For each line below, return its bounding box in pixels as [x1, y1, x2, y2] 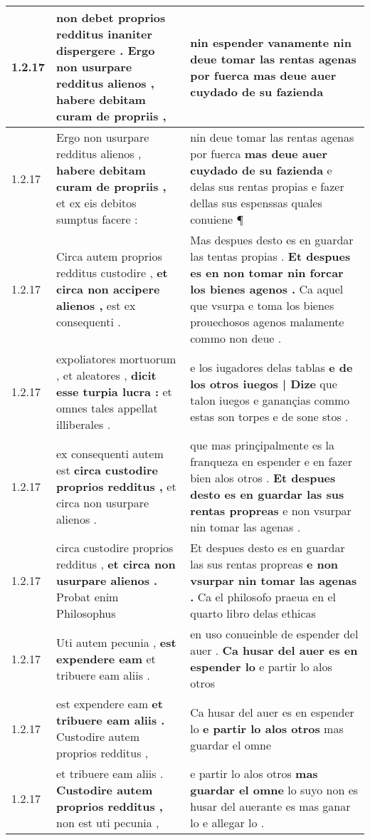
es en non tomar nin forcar [190, 264, 344, 281]
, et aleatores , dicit [56, 367, 157, 383]
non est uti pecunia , [56, 814, 159, 831]
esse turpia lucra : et [56, 383, 172, 400]
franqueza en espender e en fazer [190, 453, 352, 470]
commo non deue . [190, 330, 282, 346]
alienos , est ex [56, 297, 136, 313]
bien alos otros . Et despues [190, 470, 336, 486]
